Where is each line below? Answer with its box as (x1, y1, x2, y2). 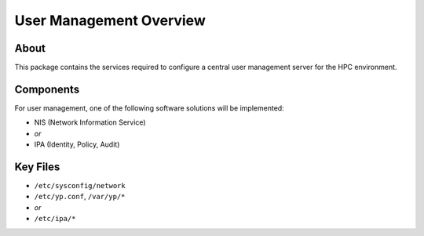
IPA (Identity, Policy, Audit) (34, 140, 120, 149)
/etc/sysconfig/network (34, 181, 126, 191)
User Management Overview (14, 12, 206, 29)
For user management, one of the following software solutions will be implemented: (14, 103, 284, 113)
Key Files (14, 160, 60, 173)
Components (14, 82, 80, 96)
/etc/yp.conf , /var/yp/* (34, 192, 126, 202)
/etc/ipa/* (34, 214, 76, 223)
